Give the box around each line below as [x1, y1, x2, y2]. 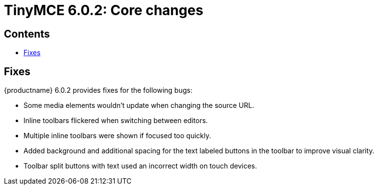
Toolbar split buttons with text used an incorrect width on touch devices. [24, 162, 257, 170]
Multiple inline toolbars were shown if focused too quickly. [24, 131, 211, 140]
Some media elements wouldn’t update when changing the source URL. [24, 101, 254, 110]
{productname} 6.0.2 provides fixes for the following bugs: [4, 86, 192, 95]
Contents [4, 27, 50, 40]
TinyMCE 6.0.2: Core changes [4, 2, 204, 19]
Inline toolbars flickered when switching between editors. [24, 116, 208, 125]
